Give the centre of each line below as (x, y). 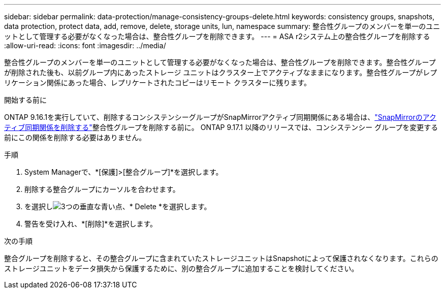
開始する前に (25, 100)
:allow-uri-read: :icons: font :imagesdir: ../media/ (85, 45)
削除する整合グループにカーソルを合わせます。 (102, 189)
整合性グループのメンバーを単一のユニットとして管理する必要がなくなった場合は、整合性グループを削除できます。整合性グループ (220, 62)
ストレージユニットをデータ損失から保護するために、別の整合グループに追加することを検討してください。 (181, 268)
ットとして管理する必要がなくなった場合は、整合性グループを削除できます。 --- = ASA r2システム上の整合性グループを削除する (217, 36)
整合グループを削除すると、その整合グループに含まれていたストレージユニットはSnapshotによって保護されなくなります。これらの (221, 258)
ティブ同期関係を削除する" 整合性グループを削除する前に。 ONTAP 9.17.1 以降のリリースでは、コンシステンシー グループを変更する (221, 127)
